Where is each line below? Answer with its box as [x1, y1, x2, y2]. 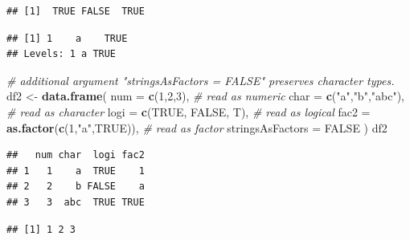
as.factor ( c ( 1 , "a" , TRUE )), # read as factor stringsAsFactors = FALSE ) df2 [6, 119, 387, 136]
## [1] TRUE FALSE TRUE [6, 6, 145, 17]
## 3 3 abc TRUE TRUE [6, 196, 145, 208]
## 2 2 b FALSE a [6, 181, 145, 193]
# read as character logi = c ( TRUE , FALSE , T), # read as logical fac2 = [6, 103, 371, 120]
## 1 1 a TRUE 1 [6, 165, 145, 177]
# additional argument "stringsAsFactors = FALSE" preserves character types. [6, 71, 395, 88]
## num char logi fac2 [6, 149, 145, 161]
